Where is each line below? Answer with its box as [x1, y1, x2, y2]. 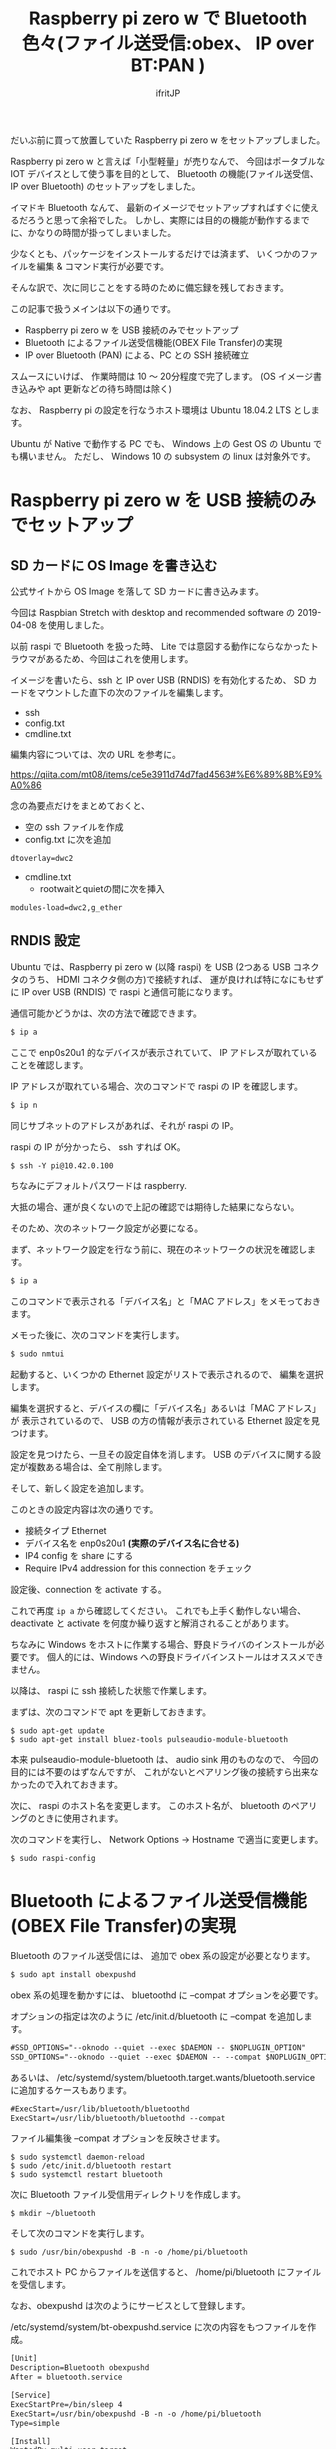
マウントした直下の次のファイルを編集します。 [36, 686, 229, 698]
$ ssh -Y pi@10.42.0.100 [10, 1160, 114, 1171]
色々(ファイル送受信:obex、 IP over [21, 32, 315, 55]
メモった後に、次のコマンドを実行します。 [10, 1329, 185, 1341]
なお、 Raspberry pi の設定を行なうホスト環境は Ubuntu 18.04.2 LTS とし [10, 404, 312, 416]
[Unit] [10, 2354, 38, 2364]
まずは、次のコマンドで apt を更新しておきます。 [10, 1706, 212, 1718]
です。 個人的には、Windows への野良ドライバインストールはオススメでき [18, 1651, 324, 1663]
